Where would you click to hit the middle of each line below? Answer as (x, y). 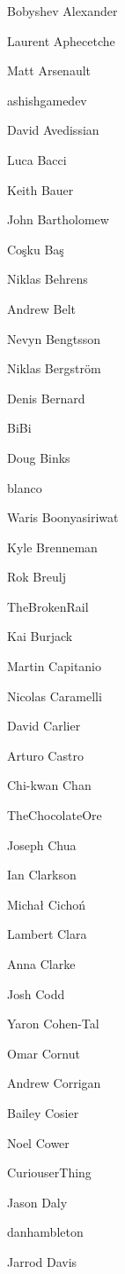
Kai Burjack (40, 636)
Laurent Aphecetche (61, 40)
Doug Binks (39, 457)
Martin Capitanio (55, 666)
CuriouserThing (49, 1172)
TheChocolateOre (55, 815)
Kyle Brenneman (52, 547)
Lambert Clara (47, 934)
